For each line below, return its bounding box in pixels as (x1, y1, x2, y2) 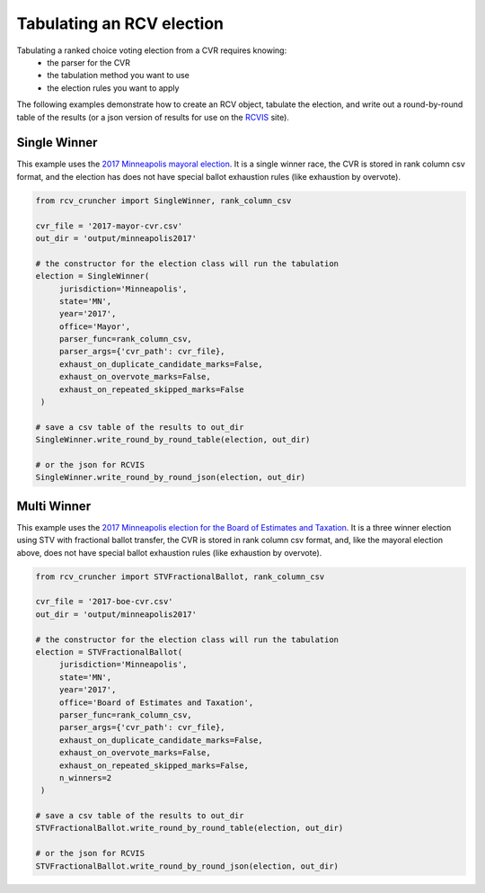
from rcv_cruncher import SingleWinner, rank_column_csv (35, 195, 292, 206)
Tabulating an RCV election (16, 13, 225, 33)
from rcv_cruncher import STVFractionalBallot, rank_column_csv (35, 571, 325, 582)
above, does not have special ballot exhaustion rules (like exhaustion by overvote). (16, 547, 322, 558)
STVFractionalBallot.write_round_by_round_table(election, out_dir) (35, 823, 344, 834)
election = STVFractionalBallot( (35, 647, 183, 656)
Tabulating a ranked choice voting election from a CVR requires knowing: (16, 45, 287, 56)
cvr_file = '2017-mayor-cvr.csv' (35, 220, 183, 231)
